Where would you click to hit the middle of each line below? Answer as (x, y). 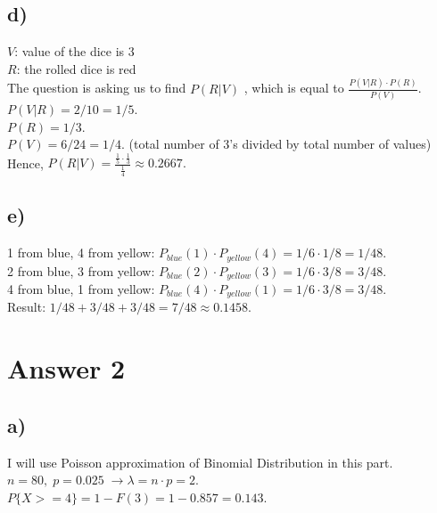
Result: (27, 307)
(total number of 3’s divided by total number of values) (280, 144)
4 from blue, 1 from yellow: (81, 289)
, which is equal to (294, 88)
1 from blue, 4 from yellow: (81, 252)
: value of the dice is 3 (74, 51)
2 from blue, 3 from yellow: (81, 270)
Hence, (25, 163)
